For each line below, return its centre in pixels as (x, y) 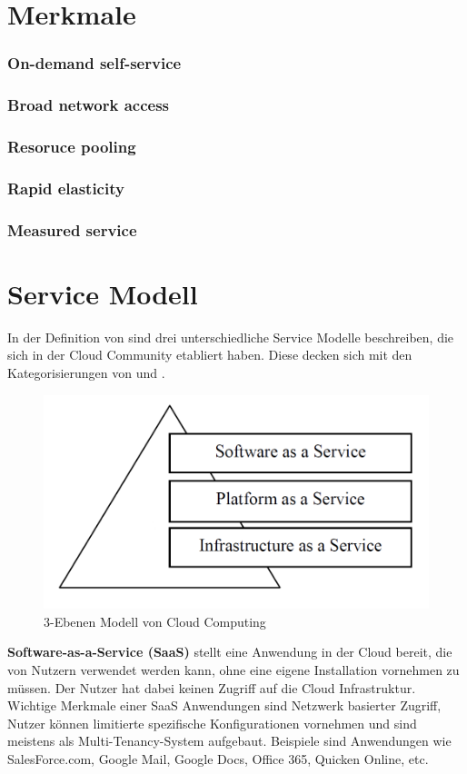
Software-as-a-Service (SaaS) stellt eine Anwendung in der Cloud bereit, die (230, 652)
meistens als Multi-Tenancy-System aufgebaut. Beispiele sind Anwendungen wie (229, 741)
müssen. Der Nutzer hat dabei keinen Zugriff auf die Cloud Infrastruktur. (212, 687)
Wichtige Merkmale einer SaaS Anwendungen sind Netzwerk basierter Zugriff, (224, 705)
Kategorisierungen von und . (86, 372)
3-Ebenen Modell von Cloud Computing (155, 621)
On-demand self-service (94, 63)
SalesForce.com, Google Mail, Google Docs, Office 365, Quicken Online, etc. (218, 759)
